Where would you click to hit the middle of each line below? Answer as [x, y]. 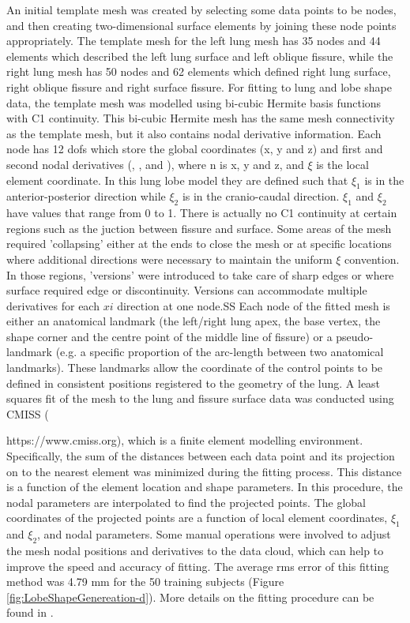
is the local [342, 164]
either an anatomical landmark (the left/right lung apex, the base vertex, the [194, 321]
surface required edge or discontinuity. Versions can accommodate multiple [187, 290]
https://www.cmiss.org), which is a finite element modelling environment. [185, 440]
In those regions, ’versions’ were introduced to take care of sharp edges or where [200, 274]
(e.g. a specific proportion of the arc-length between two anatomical [220, 352]
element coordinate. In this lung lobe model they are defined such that [177, 180]
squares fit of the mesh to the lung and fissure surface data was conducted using [200, 398]
